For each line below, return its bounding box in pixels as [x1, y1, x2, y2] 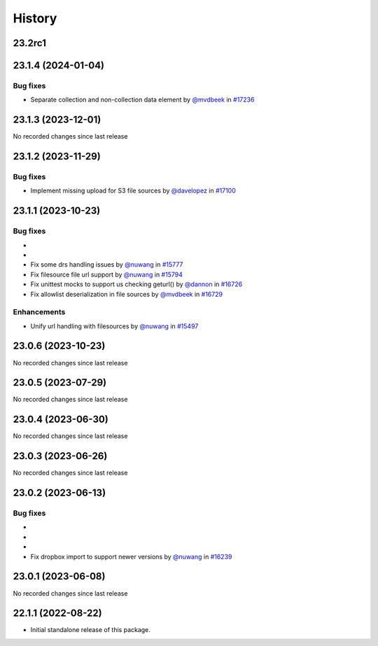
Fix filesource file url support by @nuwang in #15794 [30, 270, 183, 279]
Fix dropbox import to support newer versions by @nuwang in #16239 [30, 552, 232, 561]
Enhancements [13, 307, 66, 317]
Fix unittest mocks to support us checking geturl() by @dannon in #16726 [30, 280, 243, 288]
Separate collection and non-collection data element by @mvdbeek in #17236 [30, 95, 255, 104]
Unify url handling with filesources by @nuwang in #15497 [30, 322, 199, 330]
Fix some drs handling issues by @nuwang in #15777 [30, 260, 183, 269]
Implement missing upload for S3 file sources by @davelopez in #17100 [30, 186, 236, 195]
